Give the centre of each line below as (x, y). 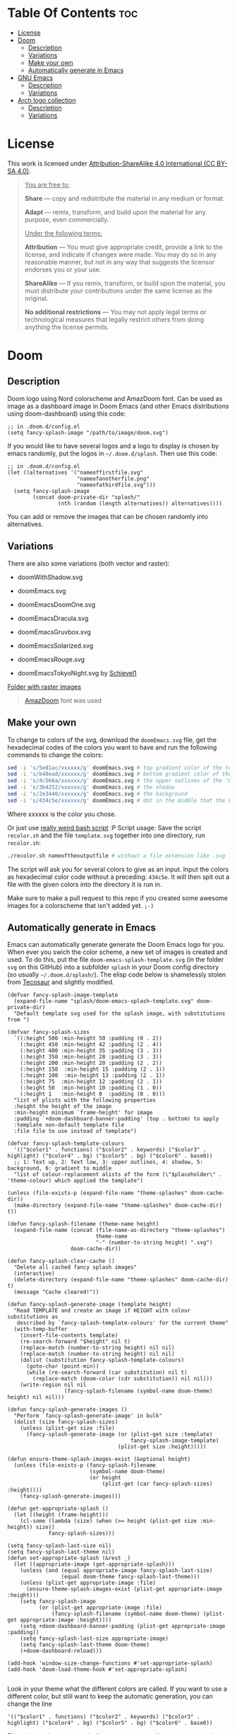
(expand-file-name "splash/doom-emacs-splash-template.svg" (104, 1001)
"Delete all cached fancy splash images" (75, 1267)
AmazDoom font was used (63, 700)
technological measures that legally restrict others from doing (114, 319)
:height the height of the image (63, 1107)
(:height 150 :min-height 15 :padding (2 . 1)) (93, 1069)
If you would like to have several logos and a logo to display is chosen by (113, 446)
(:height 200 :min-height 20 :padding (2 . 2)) (91, 1063)
